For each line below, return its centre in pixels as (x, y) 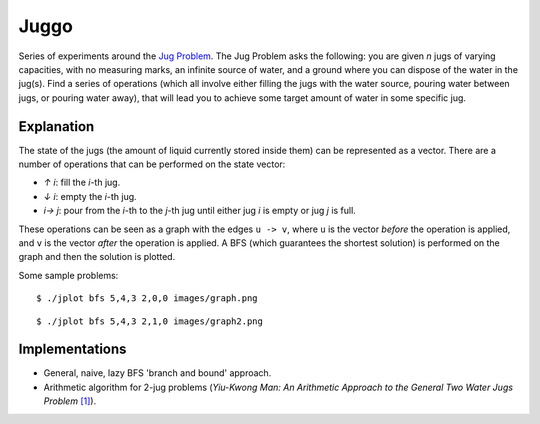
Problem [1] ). (70, 401)
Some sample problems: (68, 275)
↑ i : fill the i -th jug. (82, 182)
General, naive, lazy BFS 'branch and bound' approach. (157, 373)
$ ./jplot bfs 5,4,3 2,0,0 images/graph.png (147, 298)
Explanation (56, 126)
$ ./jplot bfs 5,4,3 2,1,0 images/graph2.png (150, 321)
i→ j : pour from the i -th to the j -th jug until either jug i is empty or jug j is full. (200, 211)
